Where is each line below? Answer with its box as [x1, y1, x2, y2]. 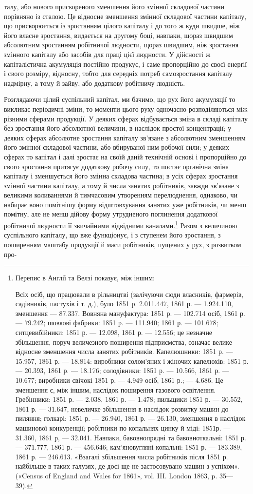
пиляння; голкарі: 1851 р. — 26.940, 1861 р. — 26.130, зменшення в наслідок [15, 413, 246, 423]
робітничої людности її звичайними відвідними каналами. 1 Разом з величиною [4, 219, 237, 230]
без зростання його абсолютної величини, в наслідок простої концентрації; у [4, 123, 232, 133]
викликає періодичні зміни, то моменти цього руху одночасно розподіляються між [4, 103, 248, 114]
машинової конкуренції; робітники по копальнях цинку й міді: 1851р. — [15, 423, 231, 433]
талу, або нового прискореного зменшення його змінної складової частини [4, 1, 224, 11]
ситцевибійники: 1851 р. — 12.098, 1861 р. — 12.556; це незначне [15, 327, 213, 337]
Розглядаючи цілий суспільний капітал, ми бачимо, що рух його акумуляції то [4, 94, 235, 104]
